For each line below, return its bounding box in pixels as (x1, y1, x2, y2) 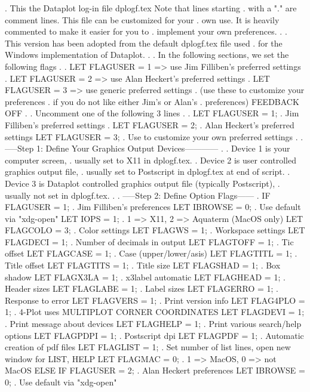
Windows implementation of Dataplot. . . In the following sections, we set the (5, 48, 289, 61)
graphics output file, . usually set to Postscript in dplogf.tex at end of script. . (5, 165, 290, 178)
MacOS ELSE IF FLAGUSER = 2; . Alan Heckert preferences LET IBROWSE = (5, 364, 305, 376)
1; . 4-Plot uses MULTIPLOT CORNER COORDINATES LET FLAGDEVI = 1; (5, 305, 305, 318)
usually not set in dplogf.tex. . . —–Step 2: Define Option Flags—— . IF (5, 189, 271, 201)
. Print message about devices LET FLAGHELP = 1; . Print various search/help (5, 317, 302, 330)
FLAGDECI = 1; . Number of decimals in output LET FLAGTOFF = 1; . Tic (5, 235, 294, 248)
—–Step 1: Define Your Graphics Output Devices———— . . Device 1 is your (5, 142, 290, 155)
